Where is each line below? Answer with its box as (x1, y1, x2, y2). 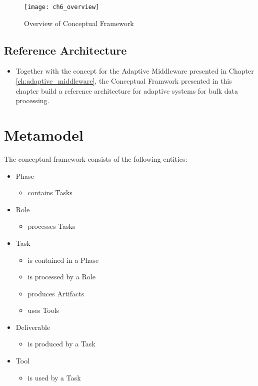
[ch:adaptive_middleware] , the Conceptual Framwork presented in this (15, 76, 232, 86)
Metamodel (4, 125, 83, 145)
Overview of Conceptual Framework (24, 18, 134, 28)
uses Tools (27, 305, 59, 315)
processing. (15, 95, 49, 106)
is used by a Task (27, 372, 81, 382)
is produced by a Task (27, 338, 95, 349)
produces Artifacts (27, 288, 84, 298)
